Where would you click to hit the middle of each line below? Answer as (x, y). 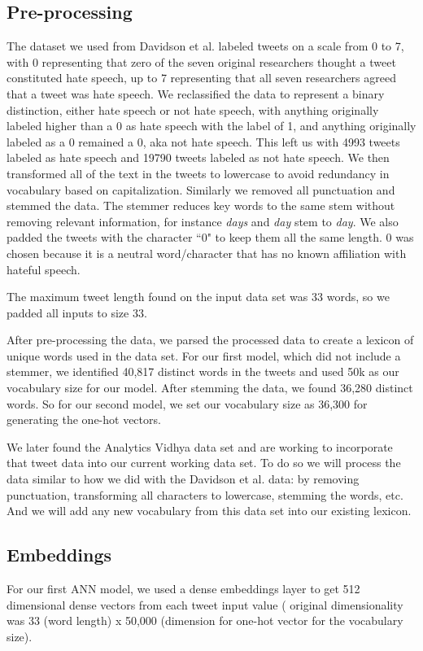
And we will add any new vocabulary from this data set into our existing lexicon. (209, 511)
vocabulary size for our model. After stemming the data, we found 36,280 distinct (210, 388)
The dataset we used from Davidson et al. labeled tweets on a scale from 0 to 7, (205, 46)
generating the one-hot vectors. (84, 419)
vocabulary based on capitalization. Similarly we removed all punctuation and (201, 189)
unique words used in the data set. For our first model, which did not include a (204, 355)
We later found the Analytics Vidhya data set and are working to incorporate (200, 446)
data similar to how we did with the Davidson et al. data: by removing (183, 479)
